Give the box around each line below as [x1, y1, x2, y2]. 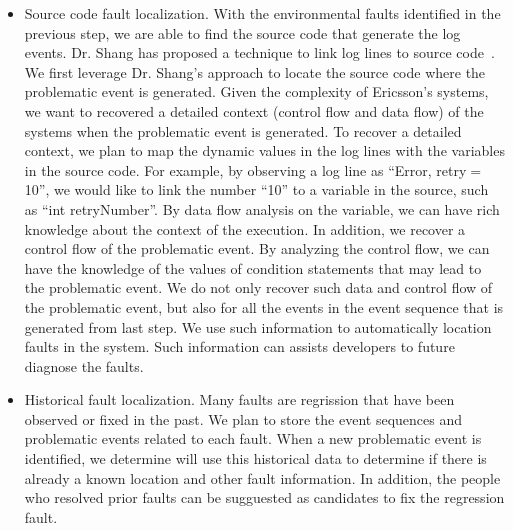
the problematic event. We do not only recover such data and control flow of [24, 277, 493, 298]
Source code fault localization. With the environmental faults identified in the [24, 3, 501, 23]
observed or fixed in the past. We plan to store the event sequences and [24, 408, 462, 429]
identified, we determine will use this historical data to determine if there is [24, 448, 487, 469]
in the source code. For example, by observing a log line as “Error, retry [24, 159, 467, 180]
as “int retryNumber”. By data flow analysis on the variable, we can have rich [24, 198, 500, 219]
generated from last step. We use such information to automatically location [24, 316, 492, 337]
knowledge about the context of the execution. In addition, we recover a [24, 218, 466, 239]
